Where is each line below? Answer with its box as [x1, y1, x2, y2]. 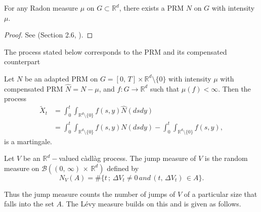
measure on [4, 162, 39, 173]
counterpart [4, 56, 40, 67]
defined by [107, 162, 139, 173]
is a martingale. [4, 136, 53, 146]
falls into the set [4, 198, 54, 209]
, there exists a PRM [119, 3, 184, 13]
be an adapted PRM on [24, 73, 98, 83]
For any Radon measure [4, 3, 78, 13]
